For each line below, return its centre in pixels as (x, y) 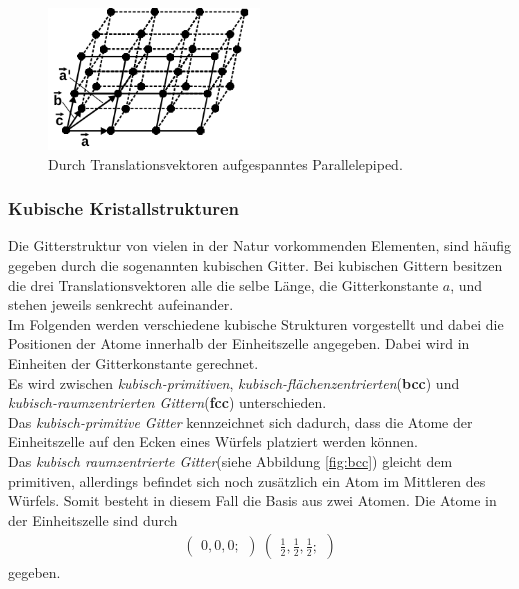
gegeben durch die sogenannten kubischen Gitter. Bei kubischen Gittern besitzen (255, 265)
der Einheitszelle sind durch (93, 519)
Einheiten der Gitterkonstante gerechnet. (133, 362)
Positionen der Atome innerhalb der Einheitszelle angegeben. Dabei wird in (239, 343)
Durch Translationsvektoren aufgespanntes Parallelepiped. (225, 163)
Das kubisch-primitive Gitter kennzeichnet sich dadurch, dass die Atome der (240, 421)
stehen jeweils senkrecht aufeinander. (121, 304)
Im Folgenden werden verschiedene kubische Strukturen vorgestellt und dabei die (256, 323)
